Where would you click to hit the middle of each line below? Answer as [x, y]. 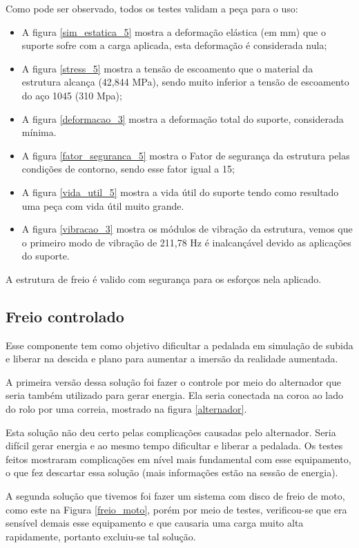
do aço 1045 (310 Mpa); [72, 95]
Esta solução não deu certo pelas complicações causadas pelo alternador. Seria [171, 432]
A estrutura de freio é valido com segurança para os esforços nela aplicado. [164, 278]
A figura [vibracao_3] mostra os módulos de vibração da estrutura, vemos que [187, 229]
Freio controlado [65, 316]
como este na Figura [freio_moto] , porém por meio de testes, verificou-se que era [176, 509]
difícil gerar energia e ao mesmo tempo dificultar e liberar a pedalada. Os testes [174, 446]
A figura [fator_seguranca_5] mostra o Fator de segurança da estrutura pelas [186, 155]
